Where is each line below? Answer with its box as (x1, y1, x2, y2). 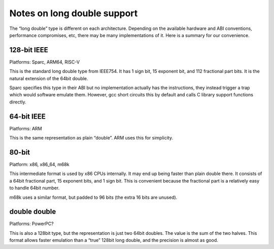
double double (9, 207, 56, 216)
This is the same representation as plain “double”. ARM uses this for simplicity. (9, 135, 174, 141)
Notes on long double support (9, 8, 138, 19)
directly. (9, 99, 26, 105)
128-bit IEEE (9, 46, 48, 54)
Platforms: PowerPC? (9, 221, 54, 227)
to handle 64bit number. (9, 185, 60, 191)
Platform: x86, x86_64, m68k (9, 161, 70, 167)
